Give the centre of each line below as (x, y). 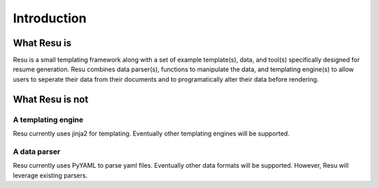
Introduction (50, 18)
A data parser (37, 152)
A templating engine (48, 120)
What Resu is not (51, 99)
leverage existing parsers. (50, 175)
